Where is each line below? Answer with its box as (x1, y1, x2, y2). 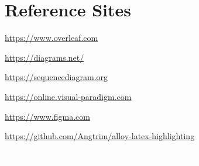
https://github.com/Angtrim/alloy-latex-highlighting (5, 130, 195, 142)
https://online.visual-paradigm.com (5, 90, 132, 102)
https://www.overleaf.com (5, 32, 98, 44)
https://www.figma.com (5, 110, 90, 122)
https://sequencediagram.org (5, 71, 108, 83)
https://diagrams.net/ (5, 51, 84, 63)
